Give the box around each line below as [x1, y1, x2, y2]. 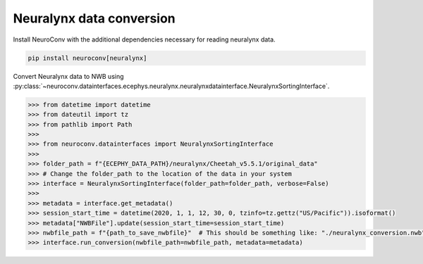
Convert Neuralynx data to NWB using [13, 72, 124, 80]
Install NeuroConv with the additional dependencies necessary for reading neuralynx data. [13, 35, 276, 44]
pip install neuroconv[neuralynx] [27, 54, 147, 62]
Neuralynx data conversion [13, 11, 176, 26]
